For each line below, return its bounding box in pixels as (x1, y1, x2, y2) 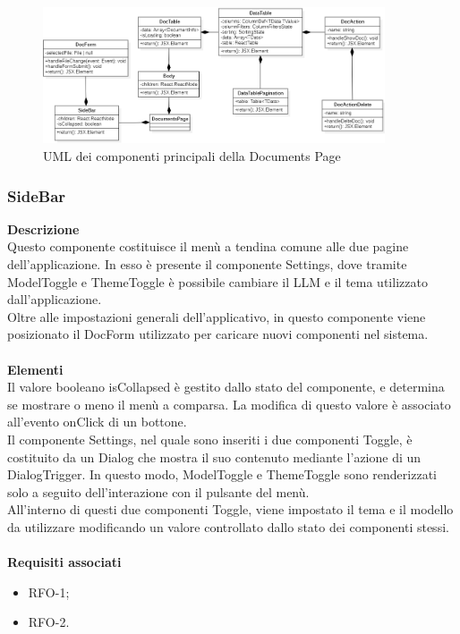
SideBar (7, 184, 66, 207)
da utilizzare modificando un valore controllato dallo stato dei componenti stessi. (7, 517, 449, 536)
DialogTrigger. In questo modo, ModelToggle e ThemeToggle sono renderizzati (7, 465, 437, 484)
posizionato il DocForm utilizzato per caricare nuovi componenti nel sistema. (7, 325, 429, 343)
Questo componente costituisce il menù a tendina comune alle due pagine (7, 237, 409, 256)
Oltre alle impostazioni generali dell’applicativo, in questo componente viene (7, 307, 426, 325)
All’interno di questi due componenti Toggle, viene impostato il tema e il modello (7, 500, 454, 519)
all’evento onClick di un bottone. (7, 412, 187, 431)
